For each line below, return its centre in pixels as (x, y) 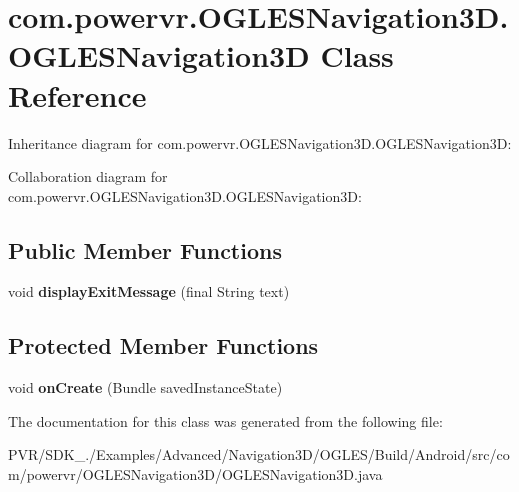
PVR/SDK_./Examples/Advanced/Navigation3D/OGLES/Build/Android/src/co (259, 454)
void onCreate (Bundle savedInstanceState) (145, 387)
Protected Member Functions (163, 345)
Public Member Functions (145, 249)
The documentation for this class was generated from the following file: (225, 420)
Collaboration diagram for (88, 176)
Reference (77, 94)
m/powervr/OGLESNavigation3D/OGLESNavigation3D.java (195, 474)
